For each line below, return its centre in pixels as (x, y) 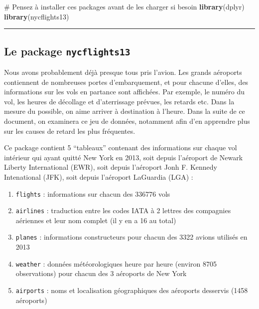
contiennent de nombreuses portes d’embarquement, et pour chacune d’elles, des (126, 82)
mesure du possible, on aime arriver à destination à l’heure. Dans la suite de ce (125, 111)
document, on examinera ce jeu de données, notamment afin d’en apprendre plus (127, 121)
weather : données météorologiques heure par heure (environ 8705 (116, 263)
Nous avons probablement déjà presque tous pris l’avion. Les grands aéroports (123, 72)
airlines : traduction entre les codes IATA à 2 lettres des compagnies (123, 210)
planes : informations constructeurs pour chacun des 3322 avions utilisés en (131, 237)
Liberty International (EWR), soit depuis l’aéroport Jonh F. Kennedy (111, 167)
